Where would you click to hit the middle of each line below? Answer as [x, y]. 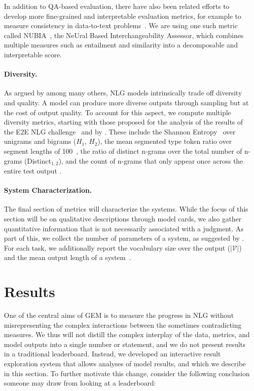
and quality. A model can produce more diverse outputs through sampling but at [127, 102]
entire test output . [33, 170]
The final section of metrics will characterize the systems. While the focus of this [126, 209]
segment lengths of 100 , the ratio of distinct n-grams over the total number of [123, 151]
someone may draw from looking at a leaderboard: [80, 383]
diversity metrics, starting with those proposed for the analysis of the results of [124, 122]
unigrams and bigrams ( [40, 141]
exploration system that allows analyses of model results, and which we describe [125, 364]
